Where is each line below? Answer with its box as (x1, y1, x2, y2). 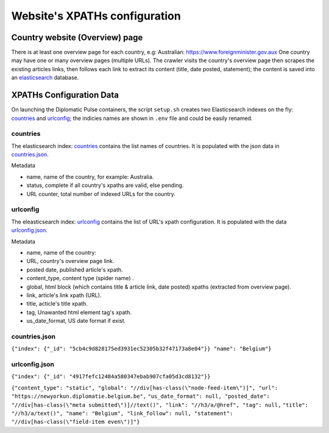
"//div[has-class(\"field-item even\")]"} (11, 418, 140, 426)
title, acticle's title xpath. (26, 300, 88, 308)
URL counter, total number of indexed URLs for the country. (26, 190, 176, 197)
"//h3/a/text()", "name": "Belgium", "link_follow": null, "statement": (11, 410, 233, 417)
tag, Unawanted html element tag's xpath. (26, 308, 132, 316)
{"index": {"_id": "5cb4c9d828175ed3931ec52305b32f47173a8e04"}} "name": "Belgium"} (11, 345, 272, 353)
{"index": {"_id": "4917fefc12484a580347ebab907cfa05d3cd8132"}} (11, 373, 211, 380)
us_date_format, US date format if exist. (26, 317, 126, 325)
